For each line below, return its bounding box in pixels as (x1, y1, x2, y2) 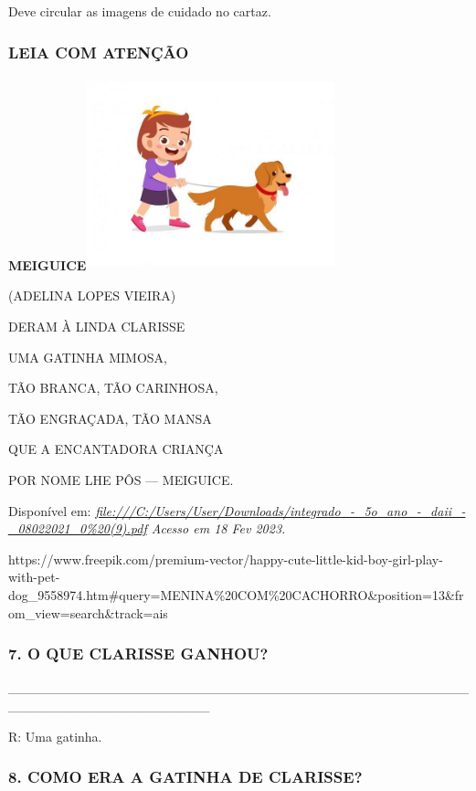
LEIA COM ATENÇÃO (8, 40, 189, 63)
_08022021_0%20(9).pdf (8, 519, 147, 538)
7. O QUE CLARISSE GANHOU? (8, 642, 269, 665)
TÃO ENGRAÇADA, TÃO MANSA (8, 408, 212, 427)
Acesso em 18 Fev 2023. (151, 519, 286, 538)
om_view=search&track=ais (8, 603, 168, 622)
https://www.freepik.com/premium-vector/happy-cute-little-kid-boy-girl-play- (8, 549, 443, 568)
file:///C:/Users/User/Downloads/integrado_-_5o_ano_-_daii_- (95, 501, 466, 520)
